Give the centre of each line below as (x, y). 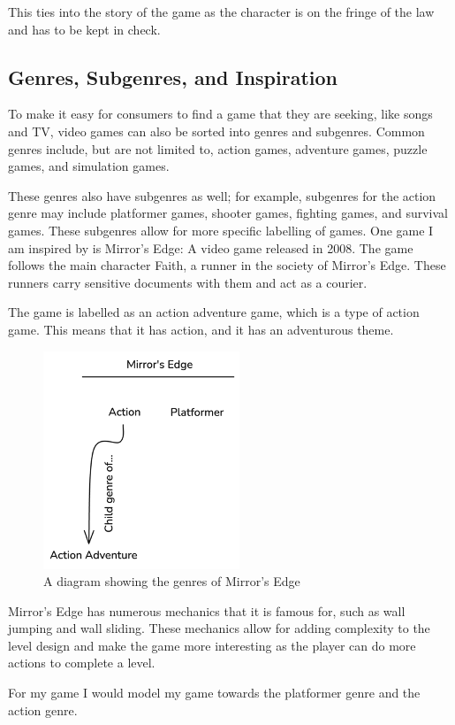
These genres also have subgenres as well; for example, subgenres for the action (222, 195)
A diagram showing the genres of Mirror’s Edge (172, 581)
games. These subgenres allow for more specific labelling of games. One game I (221, 230)
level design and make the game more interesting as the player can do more (212, 645)
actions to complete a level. (82, 663)
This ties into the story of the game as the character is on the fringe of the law (221, 12)
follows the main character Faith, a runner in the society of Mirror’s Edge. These (227, 265)
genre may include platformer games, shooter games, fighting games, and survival (228, 213)
